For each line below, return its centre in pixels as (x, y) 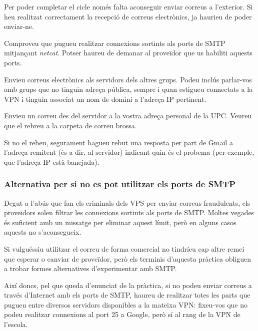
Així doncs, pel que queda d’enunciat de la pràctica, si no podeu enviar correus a (128, 285)
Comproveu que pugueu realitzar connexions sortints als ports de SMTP (115, 43)
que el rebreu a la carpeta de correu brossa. (70, 125)
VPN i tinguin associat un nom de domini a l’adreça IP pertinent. (105, 99)
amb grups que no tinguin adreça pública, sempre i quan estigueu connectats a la (128, 89)
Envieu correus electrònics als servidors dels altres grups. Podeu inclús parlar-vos (128, 79)
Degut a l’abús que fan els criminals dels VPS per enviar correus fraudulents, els (127, 202)
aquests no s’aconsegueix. (43, 232)
